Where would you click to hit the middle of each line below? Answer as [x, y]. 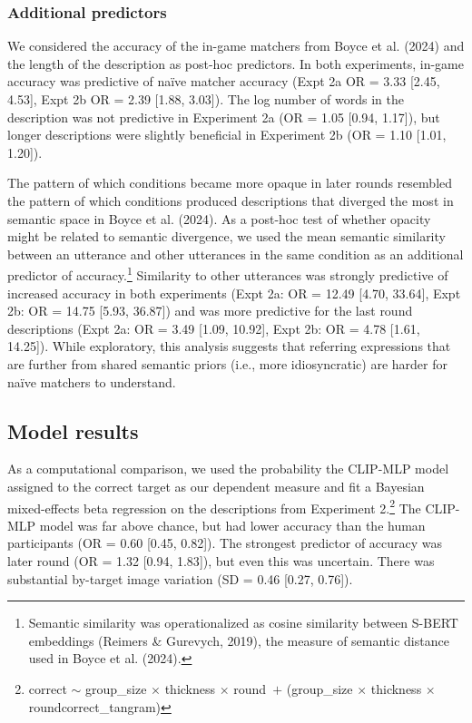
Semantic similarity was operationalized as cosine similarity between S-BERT [243, 623]
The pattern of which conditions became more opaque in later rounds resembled [230, 183]
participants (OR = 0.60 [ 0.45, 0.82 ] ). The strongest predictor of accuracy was [225, 543]
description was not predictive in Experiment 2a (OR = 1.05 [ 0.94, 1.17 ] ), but [224, 117]
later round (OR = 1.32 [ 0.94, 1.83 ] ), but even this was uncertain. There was [221, 560]
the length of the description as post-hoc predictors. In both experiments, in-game [236, 63]
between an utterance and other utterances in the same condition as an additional [236, 254]
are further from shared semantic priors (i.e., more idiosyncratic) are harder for [228, 363]
